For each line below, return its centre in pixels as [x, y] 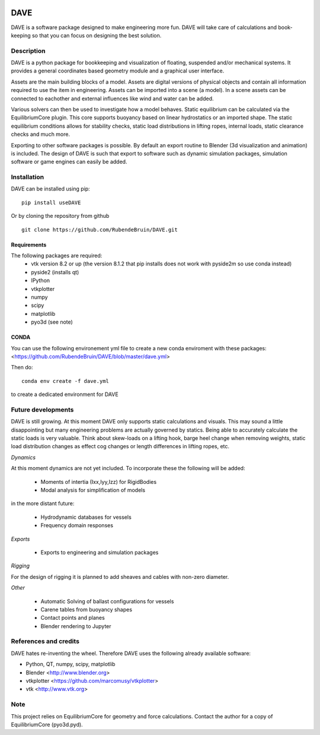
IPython [41, 281]
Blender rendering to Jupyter [76, 626]
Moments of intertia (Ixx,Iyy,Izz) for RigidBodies [99, 481]
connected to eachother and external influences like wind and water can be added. [112, 99]
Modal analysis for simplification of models [93, 490]
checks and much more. [41, 134]
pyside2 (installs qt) [55, 272]
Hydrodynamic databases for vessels [86, 517]
